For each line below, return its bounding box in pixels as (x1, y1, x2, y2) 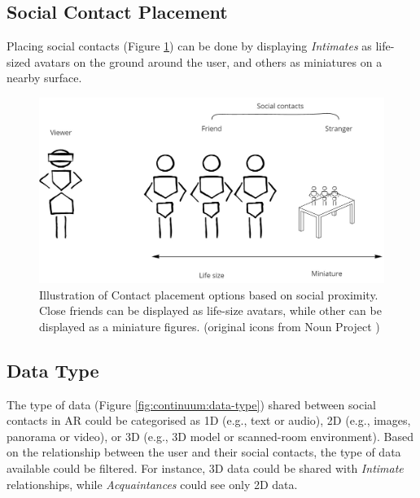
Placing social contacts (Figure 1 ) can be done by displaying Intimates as (7, 37, 372, 55)
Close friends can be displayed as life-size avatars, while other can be (39, 302, 382, 319)
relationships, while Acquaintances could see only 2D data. (7, 475, 298, 492)
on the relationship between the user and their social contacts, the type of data (7, 443, 401, 461)
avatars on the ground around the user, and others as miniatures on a (34, 53, 383, 70)
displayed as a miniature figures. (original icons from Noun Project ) (39, 317, 380, 334)
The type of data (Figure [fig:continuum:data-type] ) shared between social (7, 395, 376, 413)
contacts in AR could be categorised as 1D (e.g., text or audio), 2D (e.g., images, (7, 412, 411, 429)
